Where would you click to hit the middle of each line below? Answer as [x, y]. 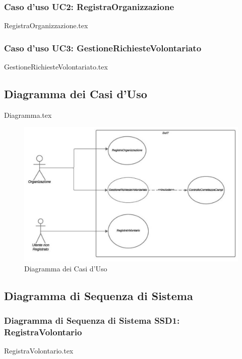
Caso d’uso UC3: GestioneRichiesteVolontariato [103, 48]
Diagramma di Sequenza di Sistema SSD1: [92, 320]
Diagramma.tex [28, 115]
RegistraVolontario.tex [39, 351]
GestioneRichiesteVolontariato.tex [56, 67]
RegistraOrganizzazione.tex [46, 25]
